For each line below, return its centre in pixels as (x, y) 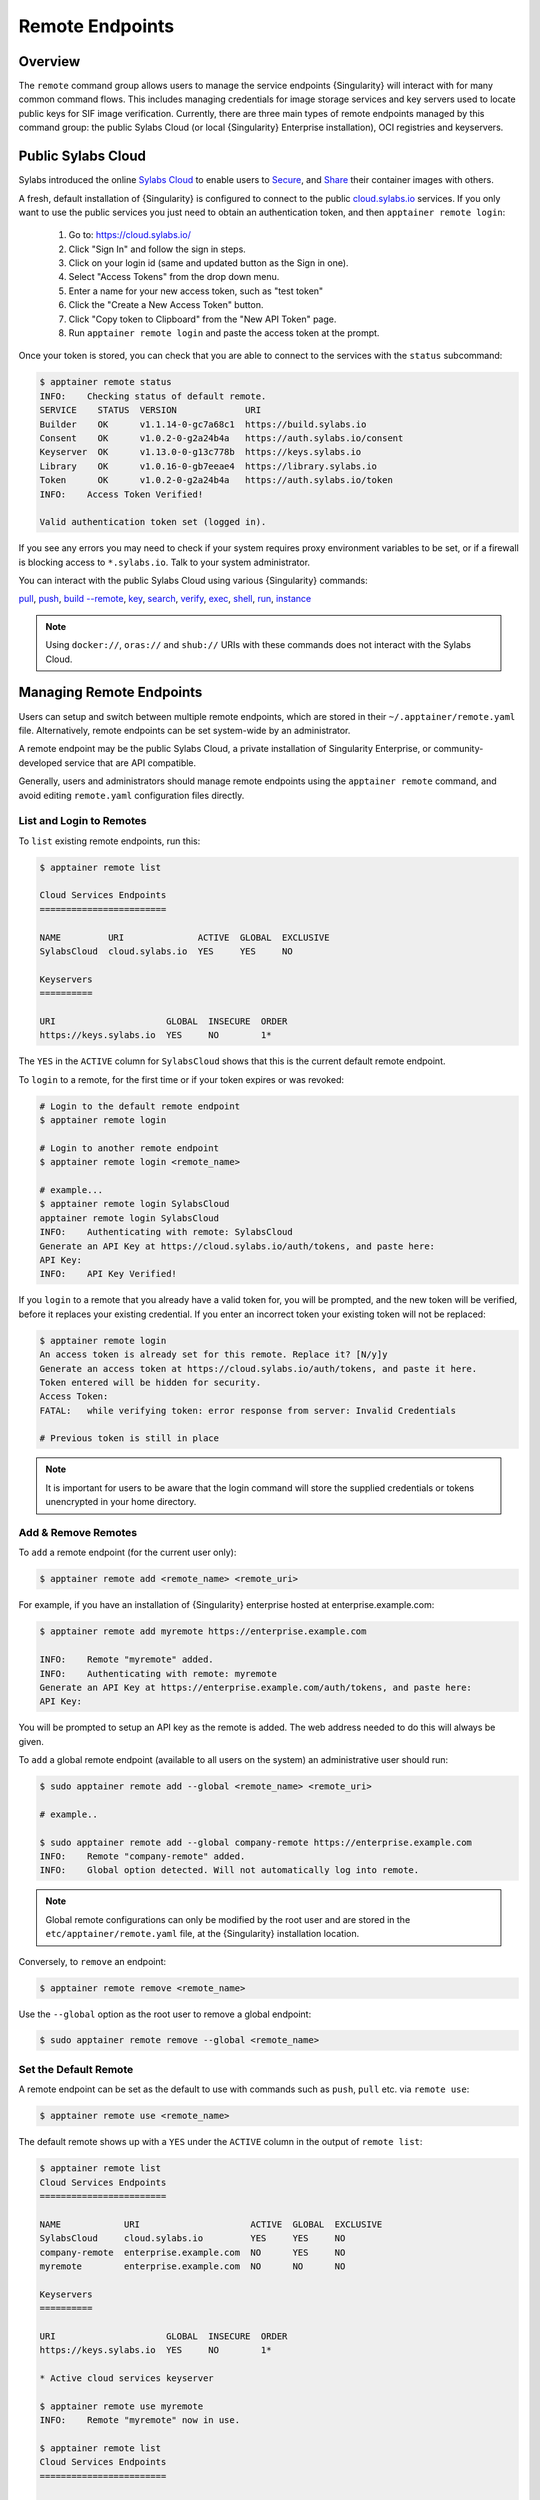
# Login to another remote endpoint (129, 1148)
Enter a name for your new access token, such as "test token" (196, 291)
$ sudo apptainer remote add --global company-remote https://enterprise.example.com (255, 1842)
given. (31, 1741)
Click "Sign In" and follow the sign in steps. (157, 249)
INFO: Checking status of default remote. (153, 396)
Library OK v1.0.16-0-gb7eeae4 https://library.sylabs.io (208, 466)
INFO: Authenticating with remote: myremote (158, 1673)
